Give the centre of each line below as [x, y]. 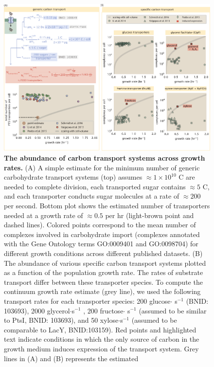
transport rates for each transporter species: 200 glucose [87, 301]
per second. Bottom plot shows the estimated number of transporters [107, 206]
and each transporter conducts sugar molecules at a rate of [92, 196]
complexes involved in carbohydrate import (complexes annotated [102, 234]
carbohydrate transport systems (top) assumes [73, 177]
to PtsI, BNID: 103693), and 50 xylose [61, 320]
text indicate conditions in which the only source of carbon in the [102, 339]
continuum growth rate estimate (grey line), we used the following [102, 291]
